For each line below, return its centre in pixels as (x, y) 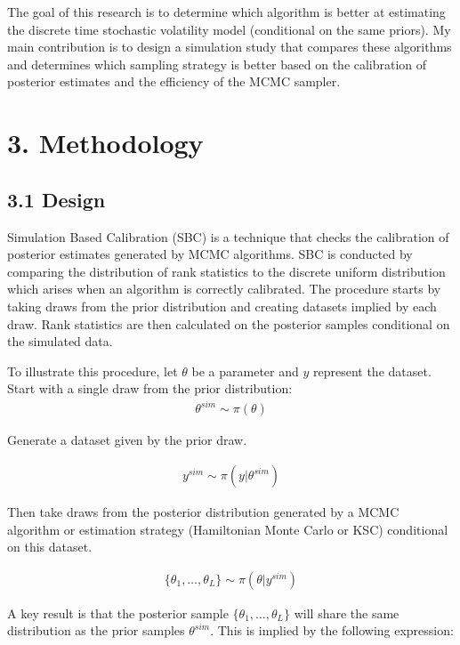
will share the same (347, 613)
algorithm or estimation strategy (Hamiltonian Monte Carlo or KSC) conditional (228, 529)
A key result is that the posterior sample (118, 613)
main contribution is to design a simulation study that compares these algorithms (230, 47)
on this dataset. (50, 547)
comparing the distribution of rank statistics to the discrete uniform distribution (226, 271)
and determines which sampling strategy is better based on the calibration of (217, 64)
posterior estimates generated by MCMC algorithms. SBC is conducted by (210, 254)
